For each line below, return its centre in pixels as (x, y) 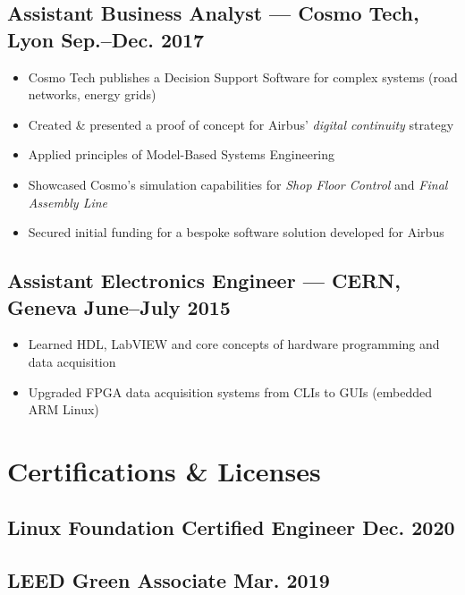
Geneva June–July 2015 (119, 306)
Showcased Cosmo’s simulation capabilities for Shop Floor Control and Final (238, 184)
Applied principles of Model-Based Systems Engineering (182, 154)
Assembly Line (68, 202)
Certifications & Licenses (164, 470)
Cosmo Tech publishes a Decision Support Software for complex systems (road (243, 76)
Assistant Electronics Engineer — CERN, (204, 280)
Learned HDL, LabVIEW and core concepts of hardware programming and (234, 344)
